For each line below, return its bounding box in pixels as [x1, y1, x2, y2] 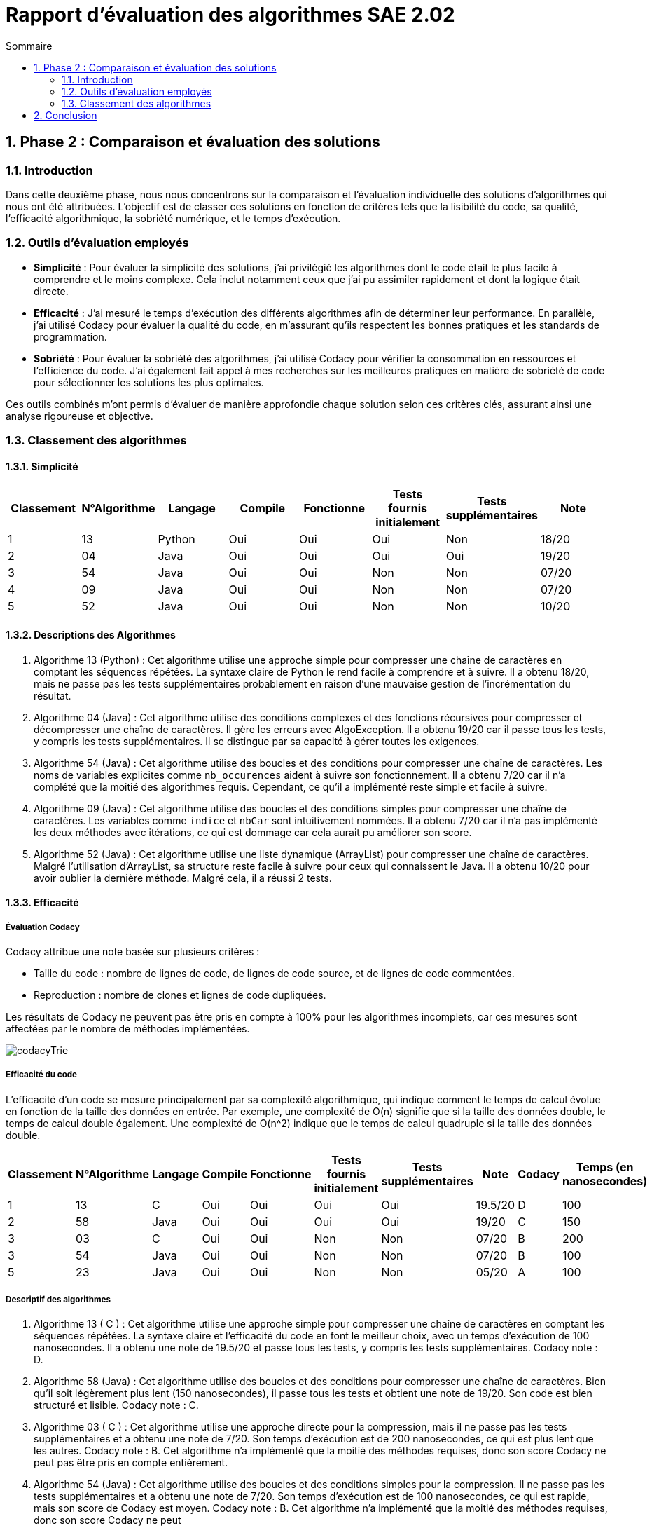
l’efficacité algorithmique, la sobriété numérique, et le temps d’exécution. [6, 212, 341, 224]
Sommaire [6, 39, 53, 52]
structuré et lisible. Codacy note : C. [34, 1399, 199, 1412]
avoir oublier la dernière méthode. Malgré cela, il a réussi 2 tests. [34, 871, 332, 884]
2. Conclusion [34, 109, 97, 121]
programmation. [34, 330, 107, 343]
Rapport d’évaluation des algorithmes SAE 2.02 [6, 3, 455, 27]
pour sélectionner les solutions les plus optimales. [34, 376, 264, 388]
